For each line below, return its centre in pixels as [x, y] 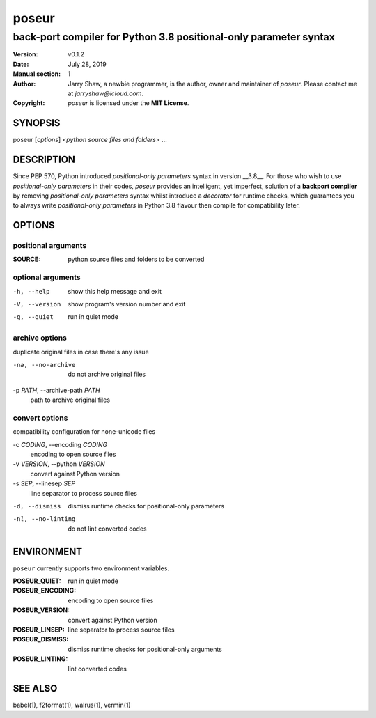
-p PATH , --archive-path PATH [56, 390]
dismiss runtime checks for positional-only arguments [145, 649]
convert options [40, 418]
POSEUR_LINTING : [40, 659]
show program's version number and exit [127, 304]
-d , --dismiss [37, 506]
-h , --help [31, 291]
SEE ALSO [35, 688]
